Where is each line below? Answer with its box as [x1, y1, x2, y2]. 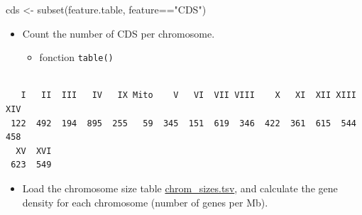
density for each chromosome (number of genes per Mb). [22, 194, 268, 209]
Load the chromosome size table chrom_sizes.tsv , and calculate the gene [22, 181, 338, 195]
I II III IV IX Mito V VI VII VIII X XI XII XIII [21, 90, 356, 101]
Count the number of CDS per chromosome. [22, 26, 215, 40]
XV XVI [16, 145, 52, 156]
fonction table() [39, 50, 114, 65]
